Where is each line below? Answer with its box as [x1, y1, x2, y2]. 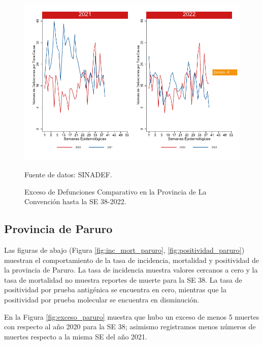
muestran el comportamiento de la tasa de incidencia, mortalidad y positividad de [4, 254, 259, 265]
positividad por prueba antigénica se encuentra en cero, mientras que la [4, 284, 226, 295]
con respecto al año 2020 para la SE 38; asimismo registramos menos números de [4, 321, 256, 332]
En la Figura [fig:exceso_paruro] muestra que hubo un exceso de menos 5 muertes [4, 311, 259, 322]
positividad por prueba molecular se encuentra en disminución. [4, 294, 200, 304]
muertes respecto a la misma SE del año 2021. [4, 331, 148, 341]
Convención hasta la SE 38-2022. [24, 196, 126, 207]
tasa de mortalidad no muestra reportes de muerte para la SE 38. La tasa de [4, 274, 242, 285]
